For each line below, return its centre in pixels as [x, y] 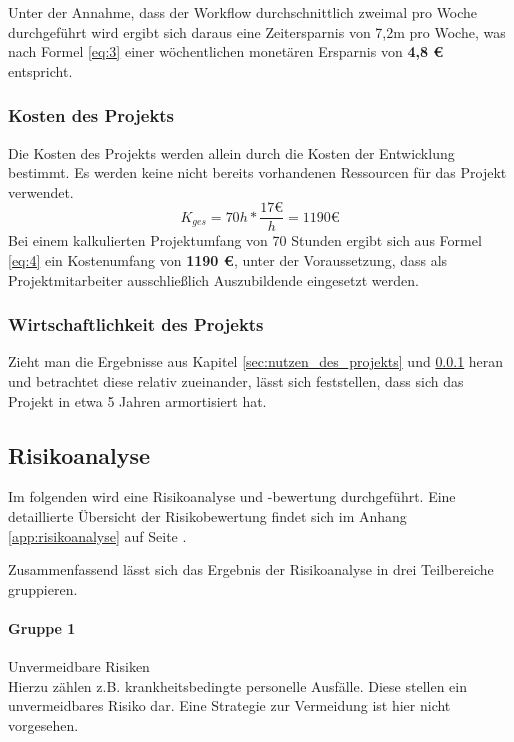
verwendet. [41, 191]
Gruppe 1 [42, 627]
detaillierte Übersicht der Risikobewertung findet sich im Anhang [207, 516]
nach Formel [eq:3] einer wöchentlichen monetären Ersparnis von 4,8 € [226, 51]
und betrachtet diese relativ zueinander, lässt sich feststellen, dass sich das [236, 381]
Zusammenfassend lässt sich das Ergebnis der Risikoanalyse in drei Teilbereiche [251, 569]
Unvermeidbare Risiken [79, 666]
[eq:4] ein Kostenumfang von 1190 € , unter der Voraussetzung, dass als [228, 260]
